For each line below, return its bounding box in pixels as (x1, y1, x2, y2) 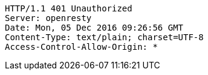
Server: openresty (5, 13, 92, 23)
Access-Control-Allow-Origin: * (5, 42, 158, 52)
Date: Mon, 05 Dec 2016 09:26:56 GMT (5, 23, 184, 32)
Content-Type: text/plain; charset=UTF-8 (5, 32, 204, 42)
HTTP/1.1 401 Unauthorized (5, 4, 132, 13)
